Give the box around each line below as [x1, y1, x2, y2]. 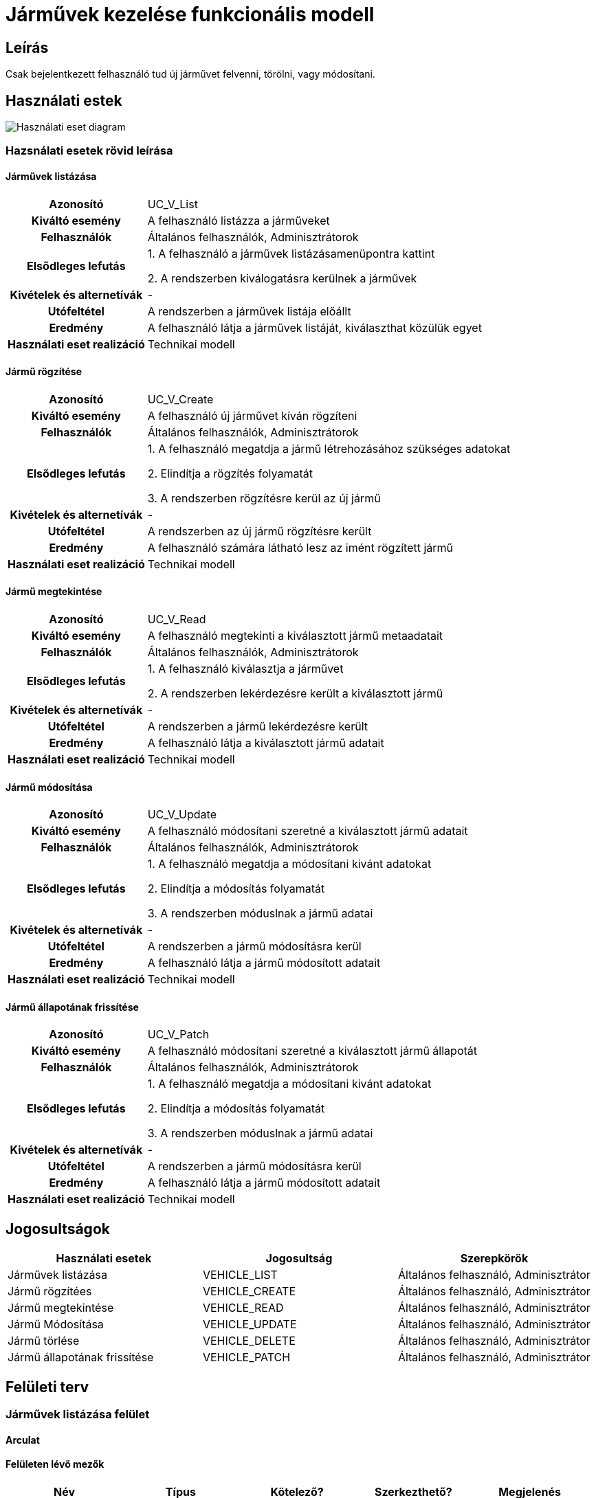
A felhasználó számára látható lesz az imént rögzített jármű [147, 540, 454, 555]
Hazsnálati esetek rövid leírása [5, 144, 173, 158]
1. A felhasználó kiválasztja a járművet [147, 662, 344, 676]
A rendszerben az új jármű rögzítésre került [147, 524, 372, 538]
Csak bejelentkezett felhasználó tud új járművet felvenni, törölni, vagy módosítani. [5, 68, 375, 80]
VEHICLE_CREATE [202, 1284, 296, 1299]
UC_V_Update [147, 807, 217, 822]
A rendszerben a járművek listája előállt [147, 304, 351, 318]
